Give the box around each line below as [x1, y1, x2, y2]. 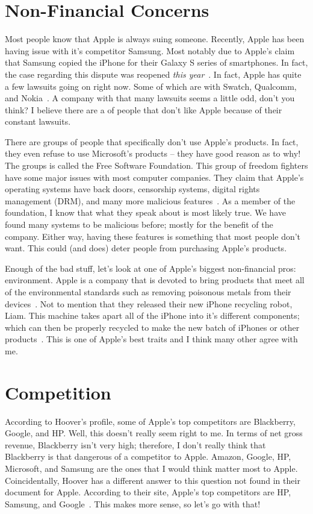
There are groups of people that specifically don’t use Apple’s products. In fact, [5, 135, 299, 148]
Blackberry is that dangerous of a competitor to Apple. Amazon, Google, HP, [5, 450, 291, 463]
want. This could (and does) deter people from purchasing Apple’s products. [5, 242, 287, 254]
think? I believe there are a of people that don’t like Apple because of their [5, 103, 282, 116]
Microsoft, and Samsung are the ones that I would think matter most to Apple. [5, 462, 298, 475]
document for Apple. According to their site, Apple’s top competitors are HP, [5, 486, 291, 498]
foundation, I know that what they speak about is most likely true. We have [5, 206, 286, 219]
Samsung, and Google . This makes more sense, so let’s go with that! [5, 497, 261, 510]
